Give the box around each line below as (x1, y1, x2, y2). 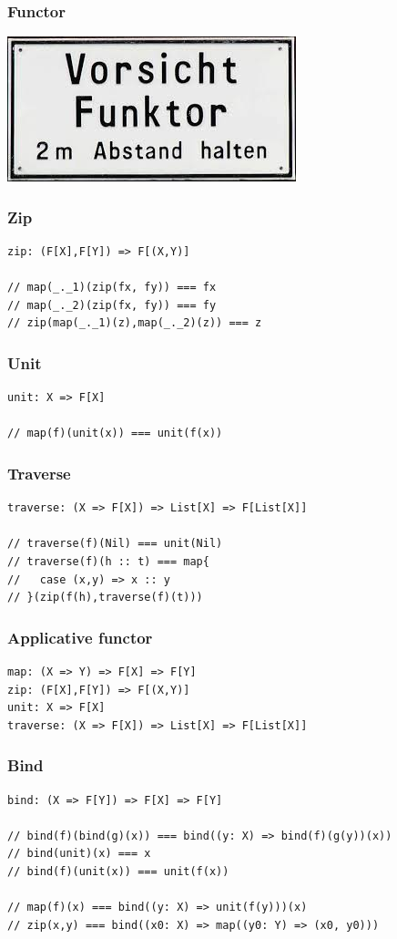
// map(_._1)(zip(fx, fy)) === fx (7, 281, 217, 294)
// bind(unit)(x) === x (7, 847, 151, 861)
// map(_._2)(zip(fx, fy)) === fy (7, 298, 217, 312)
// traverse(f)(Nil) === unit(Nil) (7, 537, 223, 551)
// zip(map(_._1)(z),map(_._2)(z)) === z (7, 316, 262, 330)
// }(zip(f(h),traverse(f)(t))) (7, 591, 203, 604)
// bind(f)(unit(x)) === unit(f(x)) (7, 864, 229, 878)
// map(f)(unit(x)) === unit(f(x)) (7, 427, 223, 440)
